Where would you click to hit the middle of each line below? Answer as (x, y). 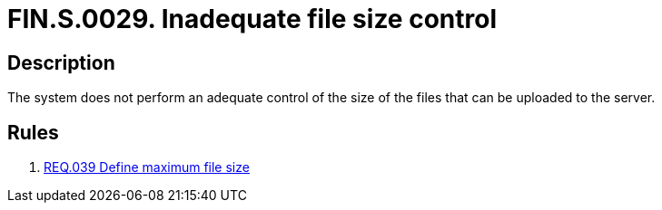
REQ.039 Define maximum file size (147, 167)
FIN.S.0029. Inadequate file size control (252, 19)
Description (61, 62)
